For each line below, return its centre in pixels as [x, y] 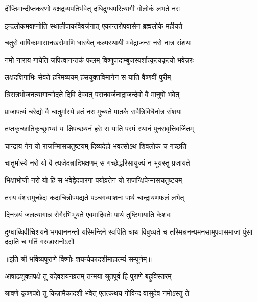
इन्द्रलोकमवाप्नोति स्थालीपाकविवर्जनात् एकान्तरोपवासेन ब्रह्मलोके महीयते [94, 25]
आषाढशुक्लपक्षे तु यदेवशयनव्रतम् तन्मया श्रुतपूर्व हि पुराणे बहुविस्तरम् [88, 276]
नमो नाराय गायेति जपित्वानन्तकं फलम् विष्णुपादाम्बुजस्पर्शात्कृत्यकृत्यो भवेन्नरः [99, 60]
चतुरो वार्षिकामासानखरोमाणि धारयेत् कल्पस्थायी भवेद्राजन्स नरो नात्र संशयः [98, 43]
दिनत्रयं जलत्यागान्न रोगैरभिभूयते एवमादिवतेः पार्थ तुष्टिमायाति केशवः [88, 214]
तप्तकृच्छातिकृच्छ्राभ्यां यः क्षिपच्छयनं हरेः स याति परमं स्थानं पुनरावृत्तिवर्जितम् [99, 129]
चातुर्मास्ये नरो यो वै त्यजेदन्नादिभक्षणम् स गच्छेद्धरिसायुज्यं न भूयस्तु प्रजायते [97, 163]
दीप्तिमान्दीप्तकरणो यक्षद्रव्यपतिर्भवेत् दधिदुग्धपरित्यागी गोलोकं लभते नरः [92, 8]
